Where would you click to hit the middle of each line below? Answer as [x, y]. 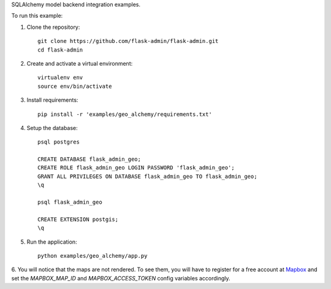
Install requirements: [52, 100]
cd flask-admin [60, 50]
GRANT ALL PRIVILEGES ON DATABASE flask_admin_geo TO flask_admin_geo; [147, 176]
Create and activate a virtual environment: [80, 63]
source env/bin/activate [75, 86]
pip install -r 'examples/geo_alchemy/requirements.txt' [125, 114]
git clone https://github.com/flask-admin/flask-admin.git [128, 41]
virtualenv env [60, 78]
